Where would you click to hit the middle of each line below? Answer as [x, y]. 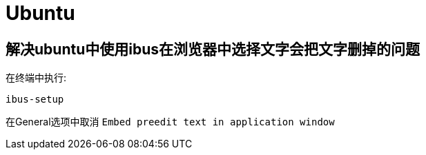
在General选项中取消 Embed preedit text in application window [170, 122]
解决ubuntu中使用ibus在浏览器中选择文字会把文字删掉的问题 [213, 49]
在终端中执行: [36, 78]
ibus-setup [35, 100]
